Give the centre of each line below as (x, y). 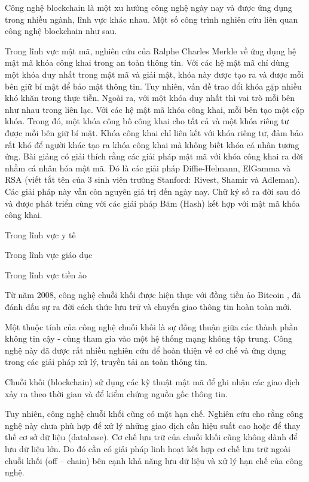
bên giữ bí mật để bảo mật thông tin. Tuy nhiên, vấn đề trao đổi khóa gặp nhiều (153, 86)
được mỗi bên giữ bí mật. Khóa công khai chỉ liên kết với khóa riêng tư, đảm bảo (154, 132)
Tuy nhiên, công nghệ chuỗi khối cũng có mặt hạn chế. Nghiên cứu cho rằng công (154, 414)
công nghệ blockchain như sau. (61, 31)
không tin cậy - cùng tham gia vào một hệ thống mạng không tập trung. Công (149, 338)
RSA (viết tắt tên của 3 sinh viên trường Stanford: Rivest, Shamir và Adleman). (152, 179)
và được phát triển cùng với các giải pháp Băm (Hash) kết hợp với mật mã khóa (152, 203)
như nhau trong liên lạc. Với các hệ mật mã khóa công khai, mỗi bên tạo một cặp (155, 109)
